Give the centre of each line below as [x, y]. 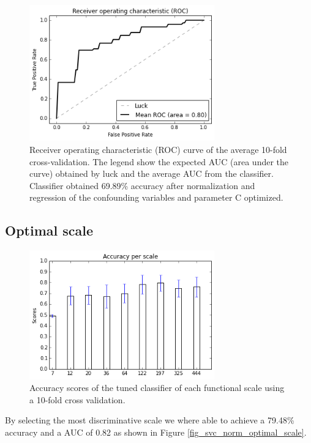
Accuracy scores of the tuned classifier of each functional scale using [157, 388]
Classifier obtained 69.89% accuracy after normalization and [142, 185]
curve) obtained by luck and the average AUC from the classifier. [152, 173]
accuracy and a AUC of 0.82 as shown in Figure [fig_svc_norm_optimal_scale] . [156, 432]
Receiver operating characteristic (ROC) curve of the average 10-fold [158, 149]
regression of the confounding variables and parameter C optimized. [156, 197]
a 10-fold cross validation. [77, 399]
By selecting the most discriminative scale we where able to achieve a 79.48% [150, 420]
